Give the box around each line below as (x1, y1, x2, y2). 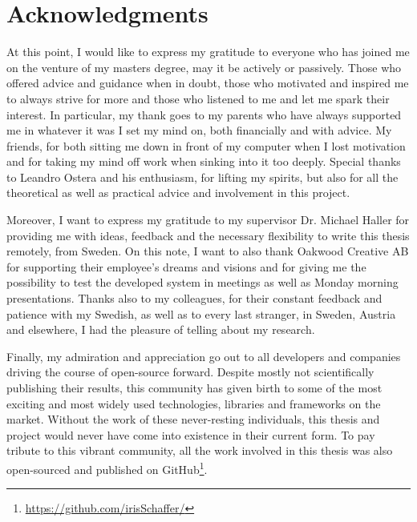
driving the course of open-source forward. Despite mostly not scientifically (6, 363, 374, 380)
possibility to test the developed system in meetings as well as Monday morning (6, 274, 399, 291)
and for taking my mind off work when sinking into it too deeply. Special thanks (6, 153, 401, 170)
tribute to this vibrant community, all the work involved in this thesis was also (6, 442, 393, 459)
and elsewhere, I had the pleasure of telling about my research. (6, 321, 315, 338)
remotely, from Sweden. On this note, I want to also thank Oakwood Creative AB (6, 243, 409, 259)
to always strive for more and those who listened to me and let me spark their (6, 90, 390, 106)
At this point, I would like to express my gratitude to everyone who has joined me (6, 43, 410, 60)
